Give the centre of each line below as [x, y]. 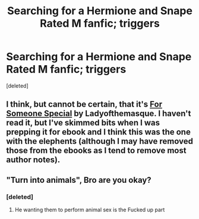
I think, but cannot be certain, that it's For [84, 104]
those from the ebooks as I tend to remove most [96, 151]
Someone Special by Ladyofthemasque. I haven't [99, 114]
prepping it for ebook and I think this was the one [99, 132]
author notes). [33, 160]
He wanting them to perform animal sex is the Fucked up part [90, 210]
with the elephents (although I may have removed [99, 141]
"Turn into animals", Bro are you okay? [79, 180]
